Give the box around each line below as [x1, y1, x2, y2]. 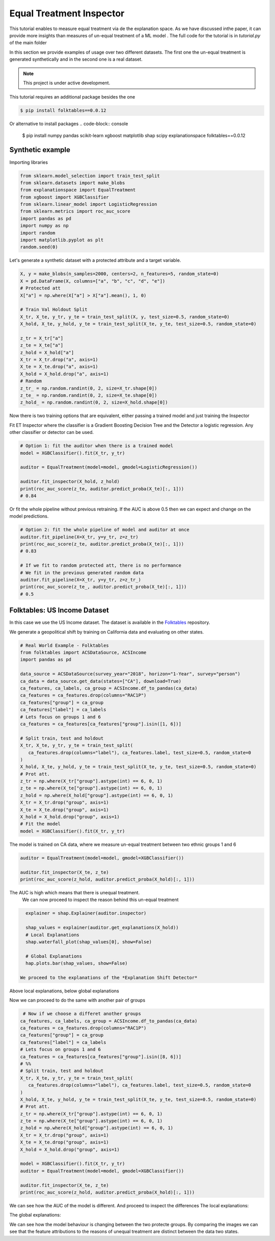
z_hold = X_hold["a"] [20, 350, 74, 355]
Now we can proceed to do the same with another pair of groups [9, 997, 146, 1003]
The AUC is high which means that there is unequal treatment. [9, 889, 140, 895]
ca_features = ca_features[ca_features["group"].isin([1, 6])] [20, 721, 182, 727]
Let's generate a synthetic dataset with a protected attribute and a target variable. [9, 257, 181, 263]
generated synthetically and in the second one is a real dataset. [9, 56, 143, 62]
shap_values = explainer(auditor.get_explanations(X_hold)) [25, 924, 179, 931]
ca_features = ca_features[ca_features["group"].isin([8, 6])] [20, 1054, 182, 1059]
